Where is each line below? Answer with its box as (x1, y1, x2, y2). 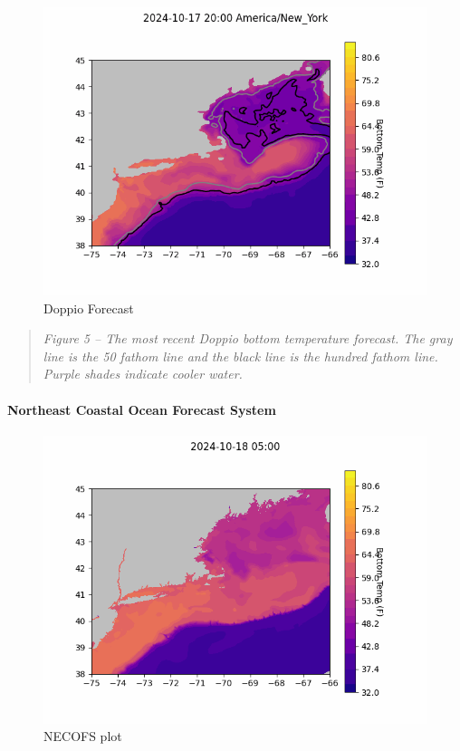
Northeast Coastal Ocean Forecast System (7, 400, 276, 419)
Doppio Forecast (43, 298, 134, 317)
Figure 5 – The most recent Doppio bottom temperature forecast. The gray (43, 329, 453, 348)
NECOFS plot (43, 727, 122, 746)
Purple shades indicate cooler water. (43, 364, 243, 383)
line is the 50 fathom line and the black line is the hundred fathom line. (43, 346, 438, 365)
